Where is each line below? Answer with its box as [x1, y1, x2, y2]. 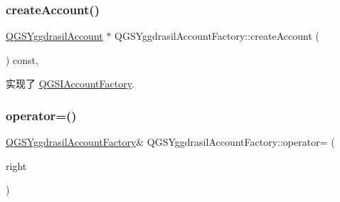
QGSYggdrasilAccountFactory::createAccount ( [115, 28, 319, 43]
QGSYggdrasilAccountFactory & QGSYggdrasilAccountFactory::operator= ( [6, 134, 335, 149]
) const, [6, 52, 38, 67]
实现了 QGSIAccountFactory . [6, 76, 134, 91]
